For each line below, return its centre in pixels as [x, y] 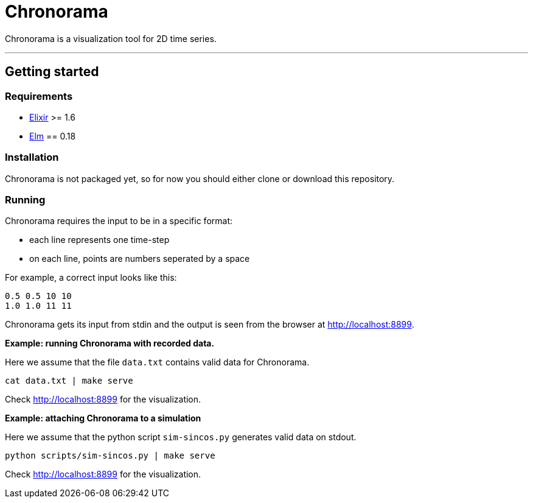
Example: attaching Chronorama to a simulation [103, 418]
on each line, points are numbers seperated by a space [140, 259]
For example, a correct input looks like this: [91, 278]
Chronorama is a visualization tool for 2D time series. [111, 38]
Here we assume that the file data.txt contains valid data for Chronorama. [157, 362]
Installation [32, 157]
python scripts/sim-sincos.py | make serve [110, 456]
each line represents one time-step [99, 240]
